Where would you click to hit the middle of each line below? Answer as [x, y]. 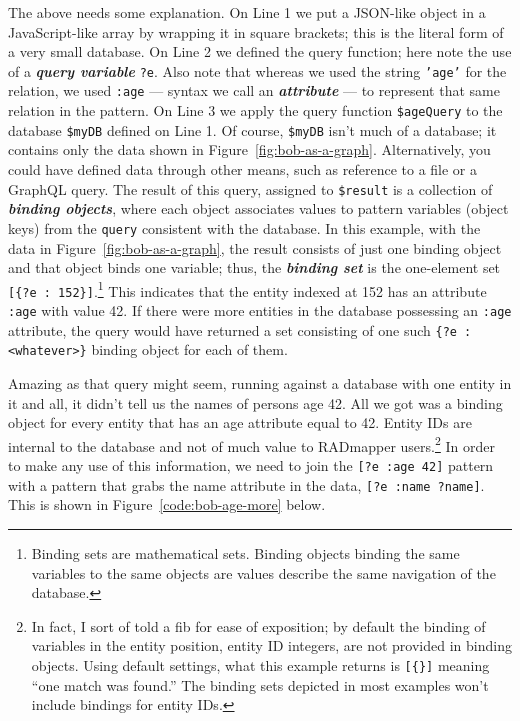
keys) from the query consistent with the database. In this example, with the [244, 227]
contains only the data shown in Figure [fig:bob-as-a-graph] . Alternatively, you [249, 149]
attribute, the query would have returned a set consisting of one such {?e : [240, 329]
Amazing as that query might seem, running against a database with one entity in [260, 382]
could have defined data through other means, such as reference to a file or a [243, 169]
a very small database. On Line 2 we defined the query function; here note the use [260, 51]
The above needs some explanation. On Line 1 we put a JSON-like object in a [247, 12]
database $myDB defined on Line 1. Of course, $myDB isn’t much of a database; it [252, 129]
